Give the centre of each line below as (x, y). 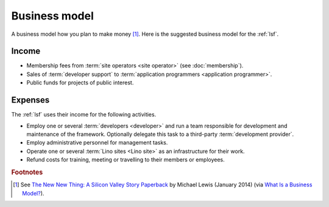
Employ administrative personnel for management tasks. (97, 143)
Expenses (30, 100)
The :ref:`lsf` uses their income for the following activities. (84, 115)
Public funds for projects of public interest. (80, 83)
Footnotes (27, 172)
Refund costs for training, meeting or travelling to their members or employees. (126, 160)
